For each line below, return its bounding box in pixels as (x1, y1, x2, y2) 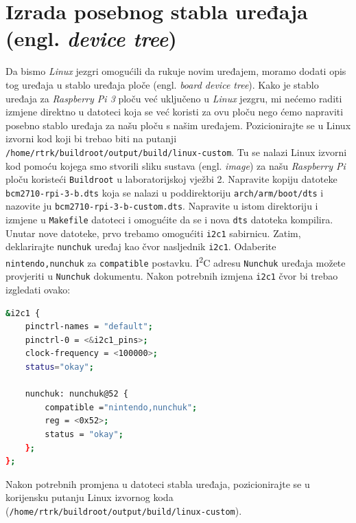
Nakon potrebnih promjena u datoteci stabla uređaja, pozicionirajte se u (5, 476, 310, 491)
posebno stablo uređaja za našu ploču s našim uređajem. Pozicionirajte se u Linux (5, 118, 351, 132)
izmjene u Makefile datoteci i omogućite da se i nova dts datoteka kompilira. (5, 212, 333, 227)
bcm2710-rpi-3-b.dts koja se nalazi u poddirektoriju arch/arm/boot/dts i (5, 185, 324, 199)
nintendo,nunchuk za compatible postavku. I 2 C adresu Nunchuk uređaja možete (5, 254, 346, 269)
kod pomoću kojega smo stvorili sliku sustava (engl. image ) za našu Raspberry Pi (5, 158, 346, 173)
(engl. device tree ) (5, 24, 177, 53)
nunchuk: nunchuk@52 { (25, 389, 128, 399)
